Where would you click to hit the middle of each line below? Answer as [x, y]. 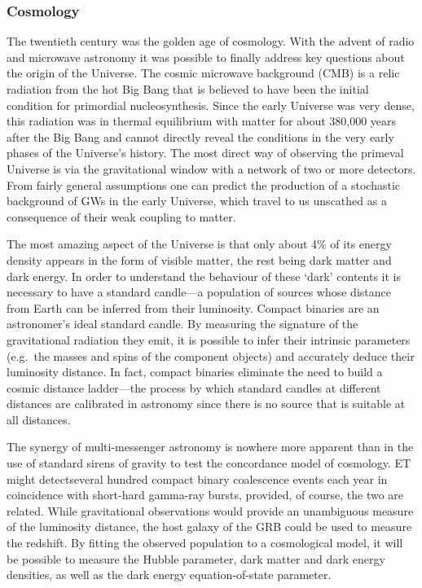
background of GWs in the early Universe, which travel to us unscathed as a [197, 201]
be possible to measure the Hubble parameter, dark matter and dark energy [196, 558]
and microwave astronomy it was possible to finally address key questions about [206, 57]
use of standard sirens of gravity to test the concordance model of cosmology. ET [209, 463]
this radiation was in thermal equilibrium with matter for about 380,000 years [202, 121]
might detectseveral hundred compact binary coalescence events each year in [197, 478]
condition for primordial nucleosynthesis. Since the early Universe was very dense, [211, 105]
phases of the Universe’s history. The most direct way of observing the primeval [205, 153]
